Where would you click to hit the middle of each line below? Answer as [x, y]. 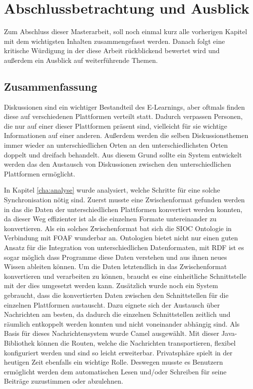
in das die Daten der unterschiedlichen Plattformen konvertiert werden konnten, [123, 209]
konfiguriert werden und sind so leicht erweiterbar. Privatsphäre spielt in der [118, 352]
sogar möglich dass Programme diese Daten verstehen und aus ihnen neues [116, 257]
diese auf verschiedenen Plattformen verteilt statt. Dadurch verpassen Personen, [123, 116]
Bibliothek [19, 342]
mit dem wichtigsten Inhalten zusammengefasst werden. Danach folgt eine [115, 41]
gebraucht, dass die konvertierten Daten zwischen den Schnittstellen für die [116, 295]
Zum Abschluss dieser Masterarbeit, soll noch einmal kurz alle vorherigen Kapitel [126, 31]
